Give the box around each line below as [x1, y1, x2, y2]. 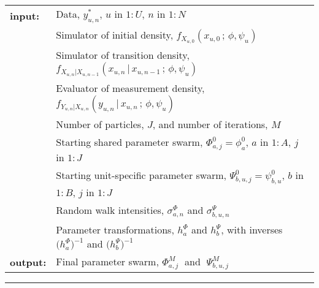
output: [10, 254, 47, 269]
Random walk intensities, [56, 202, 164, 217]
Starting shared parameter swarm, [56, 134, 203, 149]
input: [10, 8, 40, 23]
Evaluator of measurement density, [56, 80, 205, 95]
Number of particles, [56, 116, 144, 131]
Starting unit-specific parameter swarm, [56, 167, 226, 182]
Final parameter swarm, [56, 254, 159, 268]
